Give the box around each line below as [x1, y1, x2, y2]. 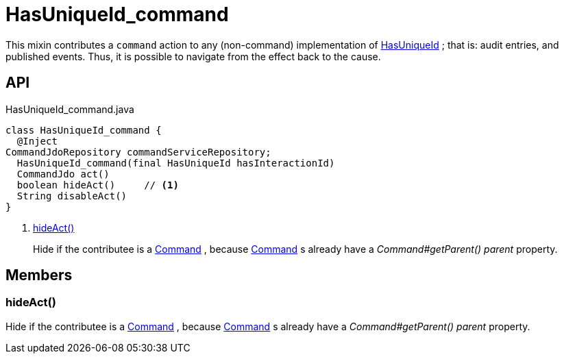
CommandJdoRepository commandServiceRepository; [5, 146, 271, 158]
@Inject [16, 135, 58, 147]
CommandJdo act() [16, 168, 110, 179]
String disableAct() [16, 190, 127, 201]
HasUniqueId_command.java [5, 103, 134, 115]
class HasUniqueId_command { [5, 124, 162, 136]
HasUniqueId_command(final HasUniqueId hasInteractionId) [16, 157, 335, 169]
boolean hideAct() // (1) [16, 179, 179, 190]
